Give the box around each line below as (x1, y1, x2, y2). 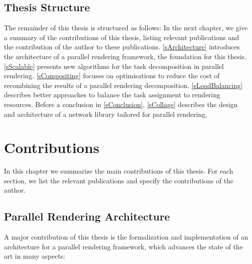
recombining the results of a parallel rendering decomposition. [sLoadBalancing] (4, 80, 243, 90)
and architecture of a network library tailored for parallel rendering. (4, 109, 207, 119)
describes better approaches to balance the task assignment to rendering (4, 89, 221, 100)
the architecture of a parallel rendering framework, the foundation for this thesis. (4, 51, 247, 61)
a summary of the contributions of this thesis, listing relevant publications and (4, 32, 239, 42)
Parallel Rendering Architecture (4, 209, 170, 224)
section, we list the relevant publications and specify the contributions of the (4, 175, 233, 185)
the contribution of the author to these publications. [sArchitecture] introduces (4, 42, 240, 52)
